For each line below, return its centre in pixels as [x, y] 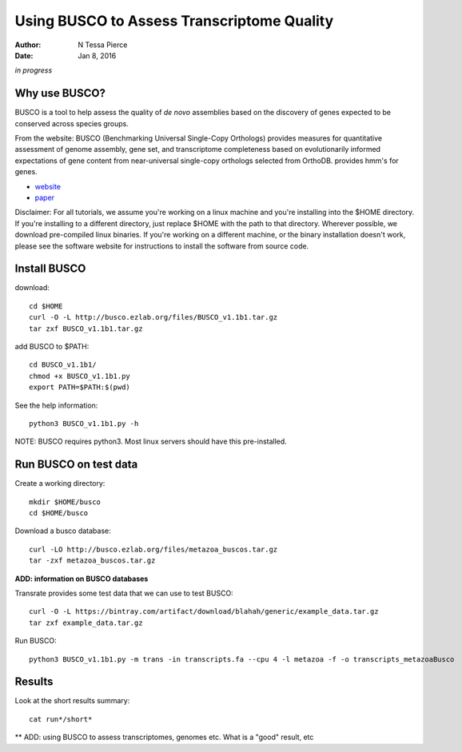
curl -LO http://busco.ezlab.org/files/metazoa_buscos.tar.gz [153, 549]
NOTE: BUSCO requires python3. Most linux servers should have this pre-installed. [151, 442]
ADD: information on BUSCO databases [82, 579]
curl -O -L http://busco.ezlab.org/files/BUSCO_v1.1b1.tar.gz [153, 317]
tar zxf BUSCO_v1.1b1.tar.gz [86, 328]
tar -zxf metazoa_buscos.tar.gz [92, 561]
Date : [24, 55]
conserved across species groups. [72, 123]
